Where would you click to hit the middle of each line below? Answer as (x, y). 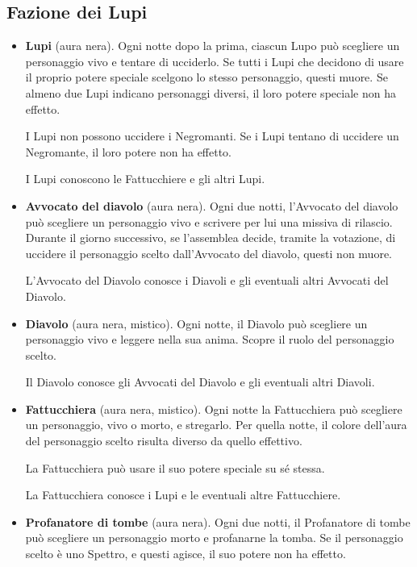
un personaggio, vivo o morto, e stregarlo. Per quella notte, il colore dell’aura (216, 425)
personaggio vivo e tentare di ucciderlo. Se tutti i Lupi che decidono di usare (215, 61)
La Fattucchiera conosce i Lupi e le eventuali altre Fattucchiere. (183, 495)
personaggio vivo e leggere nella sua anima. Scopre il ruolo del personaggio (210, 339)
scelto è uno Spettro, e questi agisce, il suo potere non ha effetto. (186, 554)
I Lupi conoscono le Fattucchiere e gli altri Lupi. (145, 179)
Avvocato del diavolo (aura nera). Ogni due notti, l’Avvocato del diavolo (212, 205)
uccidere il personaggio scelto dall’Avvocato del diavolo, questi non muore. (208, 253)
